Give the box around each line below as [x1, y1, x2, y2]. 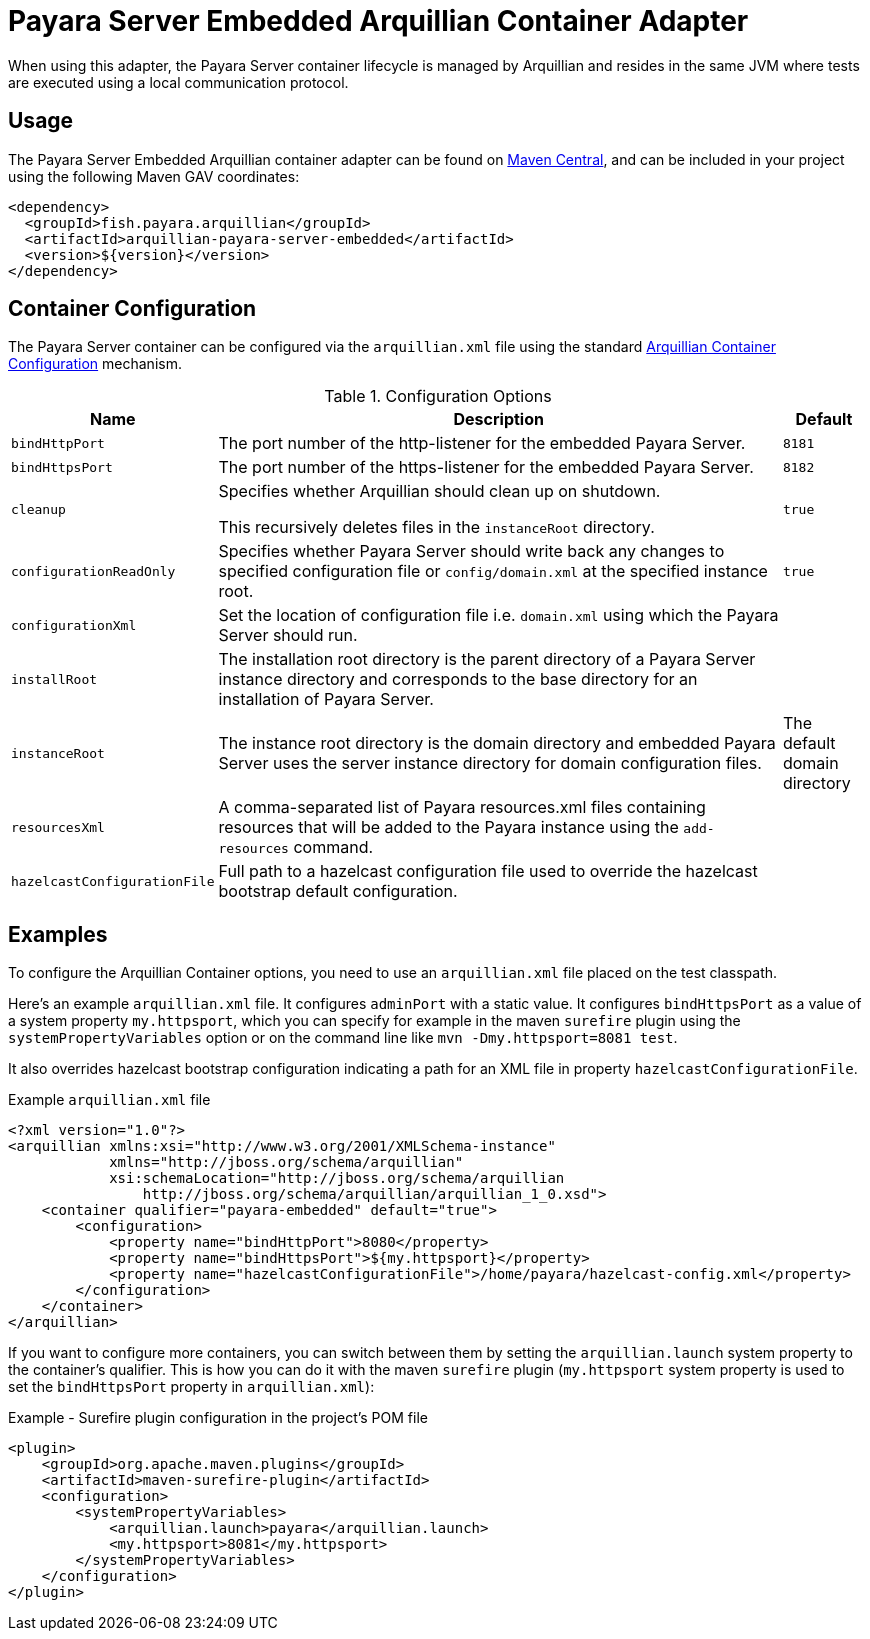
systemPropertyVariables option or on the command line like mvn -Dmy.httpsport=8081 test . [8, 1029, 678, 1047]
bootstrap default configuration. [218, 881, 458, 902]
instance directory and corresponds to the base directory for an [218, 669, 698, 690]
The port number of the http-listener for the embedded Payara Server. [218, 433, 746, 454]
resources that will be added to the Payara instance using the [218, 817, 679, 838]
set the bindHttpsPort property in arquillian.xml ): [8, 1378, 375, 1396]
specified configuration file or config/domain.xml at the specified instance [218, 561, 768, 582]
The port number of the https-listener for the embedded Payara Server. [218, 457, 754, 478]
